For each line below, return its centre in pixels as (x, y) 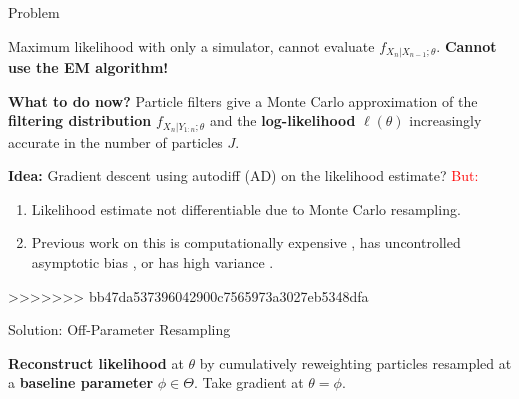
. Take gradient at (248, 382)
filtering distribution (80, 120)
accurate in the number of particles (115, 141)
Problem (34, 12)
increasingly (445, 120)
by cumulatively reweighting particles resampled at (355, 362)
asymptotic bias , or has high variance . (152, 262)
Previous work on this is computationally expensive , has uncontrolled (246, 242)
